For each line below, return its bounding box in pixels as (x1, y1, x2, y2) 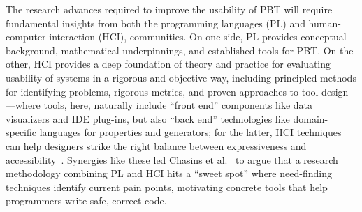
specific (6, 125, 37, 139)
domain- (293, 111, 328, 126)
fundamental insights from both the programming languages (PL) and (6, 15, 305, 30)
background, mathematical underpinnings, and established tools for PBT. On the (6, 43, 354, 57)
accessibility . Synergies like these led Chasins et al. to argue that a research (6, 152, 338, 167)
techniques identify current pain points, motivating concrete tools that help (6, 179, 328, 194)
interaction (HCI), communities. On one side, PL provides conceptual (49, 29, 347, 44)
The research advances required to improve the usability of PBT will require (6, 2, 333, 16)
